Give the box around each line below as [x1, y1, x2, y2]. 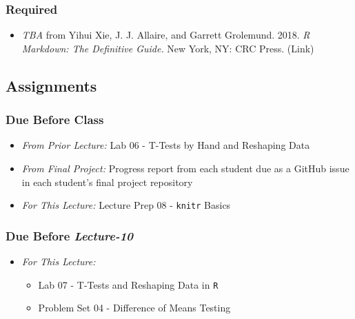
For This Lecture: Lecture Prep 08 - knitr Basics [21, 198, 231, 212]
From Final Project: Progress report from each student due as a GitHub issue [21, 161, 349, 175]
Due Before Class [6, 111, 104, 128]
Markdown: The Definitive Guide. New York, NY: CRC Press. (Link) [21, 41, 314, 55]
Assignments [6, 74, 97, 96]
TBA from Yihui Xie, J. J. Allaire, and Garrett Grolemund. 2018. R [21, 28, 310, 42]
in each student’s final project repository [21, 174, 193, 189]
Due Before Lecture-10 [6, 227, 133, 244]
